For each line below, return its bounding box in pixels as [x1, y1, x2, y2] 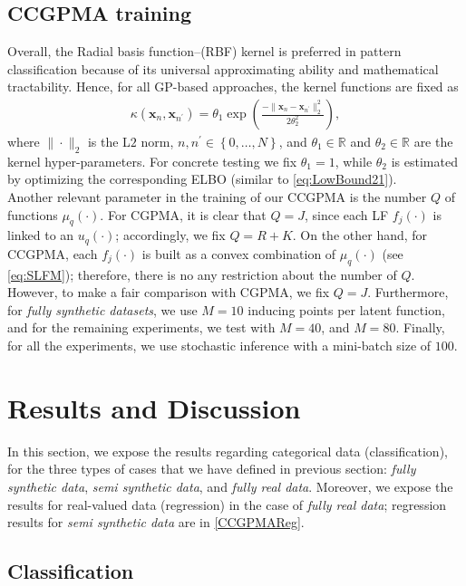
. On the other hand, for [292, 226, 428, 245]
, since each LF [304, 205, 389, 224]
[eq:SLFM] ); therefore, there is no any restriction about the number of [7, 264, 397, 283]
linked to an [7, 226, 74, 245]
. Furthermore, [367, 283, 449, 302]
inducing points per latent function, [248, 300, 445, 319]
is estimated [391, 151, 458, 170]
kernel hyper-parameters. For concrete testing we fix [7, 151, 297, 170]
